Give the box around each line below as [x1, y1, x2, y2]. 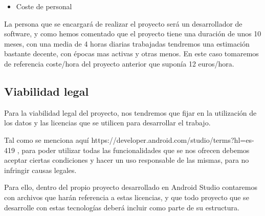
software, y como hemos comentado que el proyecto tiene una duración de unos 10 [4, 28, 261, 39]
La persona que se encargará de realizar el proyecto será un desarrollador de [4, 18, 242, 29]
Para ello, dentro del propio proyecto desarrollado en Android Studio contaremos [4, 182, 257, 192]
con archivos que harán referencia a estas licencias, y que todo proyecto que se [4, 191, 249, 202]
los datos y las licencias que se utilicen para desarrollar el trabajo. [4, 117, 211, 128]
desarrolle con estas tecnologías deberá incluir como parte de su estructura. [4, 202, 239, 212]
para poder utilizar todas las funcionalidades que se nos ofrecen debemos [21, 144, 250, 155]
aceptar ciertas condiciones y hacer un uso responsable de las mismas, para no [4, 155, 249, 165]
